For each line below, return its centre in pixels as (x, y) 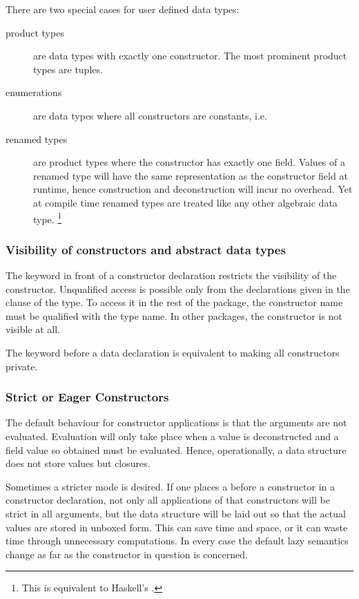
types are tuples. (68, 69)
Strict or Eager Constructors (87, 397)
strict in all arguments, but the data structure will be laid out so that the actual (176, 513)
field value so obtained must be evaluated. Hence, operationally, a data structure (176, 449)
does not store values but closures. (78, 463)
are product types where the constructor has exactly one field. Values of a (189, 162)
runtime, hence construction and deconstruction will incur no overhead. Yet (193, 189)
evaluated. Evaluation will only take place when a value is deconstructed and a (172, 436)
